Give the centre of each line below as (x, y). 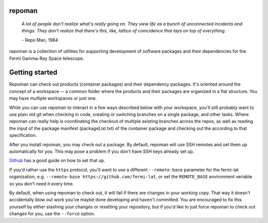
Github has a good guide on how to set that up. (57, 161)
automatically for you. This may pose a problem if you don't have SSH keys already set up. (102, 151)
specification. (23, 135)
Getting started (33, 72)
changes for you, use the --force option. (52, 214)
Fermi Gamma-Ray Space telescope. (47, 58)
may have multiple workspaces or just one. (53, 98)
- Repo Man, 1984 (40, 40)
